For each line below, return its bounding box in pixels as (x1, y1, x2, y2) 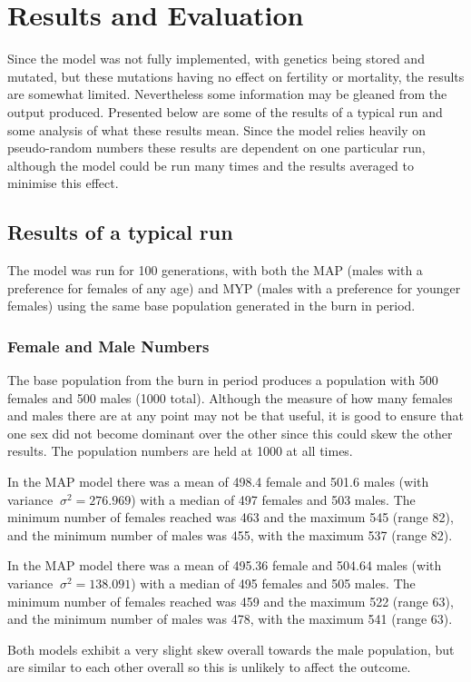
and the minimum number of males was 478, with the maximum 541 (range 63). (7, 609, 453, 628)
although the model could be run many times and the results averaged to (7, 155, 414, 174)
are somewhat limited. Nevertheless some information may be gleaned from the (7, 84, 447, 104)
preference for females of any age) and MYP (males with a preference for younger (7, 278, 461, 297)
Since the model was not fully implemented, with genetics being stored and (7, 49, 425, 68)
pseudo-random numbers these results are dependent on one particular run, (7, 138, 426, 157)
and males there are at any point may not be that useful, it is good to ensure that (7, 406, 464, 425)
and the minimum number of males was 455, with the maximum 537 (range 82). (7, 525, 453, 544)
